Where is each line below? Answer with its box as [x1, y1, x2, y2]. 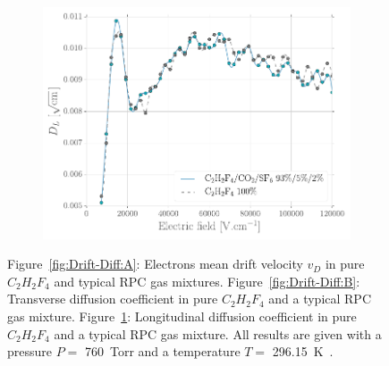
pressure [7, 342, 53, 361]
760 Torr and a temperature [84, 342, 241, 361]
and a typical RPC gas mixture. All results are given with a [54, 324, 382, 343]
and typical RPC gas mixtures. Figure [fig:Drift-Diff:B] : [54, 271, 360, 290]
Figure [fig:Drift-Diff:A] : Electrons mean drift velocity [7, 254, 303, 273]
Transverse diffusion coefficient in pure [7, 289, 218, 308]
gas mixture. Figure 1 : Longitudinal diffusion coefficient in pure [7, 306, 357, 325]
